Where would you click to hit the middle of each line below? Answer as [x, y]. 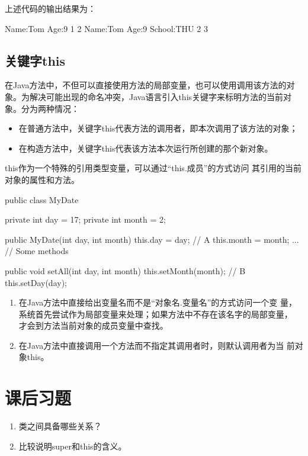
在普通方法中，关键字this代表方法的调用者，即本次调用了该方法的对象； [158, 128]
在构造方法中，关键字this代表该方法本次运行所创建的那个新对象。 [146, 148]
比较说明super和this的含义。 [73, 446]
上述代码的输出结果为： [50, 8]
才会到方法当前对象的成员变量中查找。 [93, 325]
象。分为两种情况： [42, 108]
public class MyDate [42, 199]
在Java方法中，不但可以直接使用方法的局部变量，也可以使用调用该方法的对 [150, 85]
